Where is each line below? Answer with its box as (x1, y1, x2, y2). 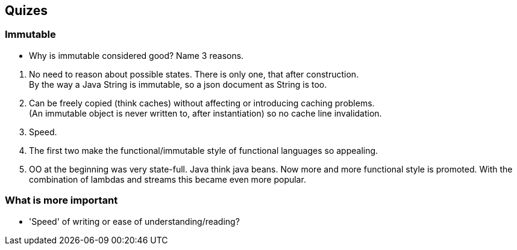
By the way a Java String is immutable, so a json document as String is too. (29, 79, 327, 90)
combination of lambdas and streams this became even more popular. (29, 174, 306, 184)
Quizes (5, 3, 48, 18)
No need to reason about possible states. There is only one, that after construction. (29, 69, 359, 79)
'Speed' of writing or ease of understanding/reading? (29, 216, 240, 227)
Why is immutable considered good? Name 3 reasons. (29, 50, 244, 61)
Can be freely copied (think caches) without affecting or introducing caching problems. (29, 97, 375, 108)
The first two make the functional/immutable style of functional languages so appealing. (29, 145, 378, 156)
